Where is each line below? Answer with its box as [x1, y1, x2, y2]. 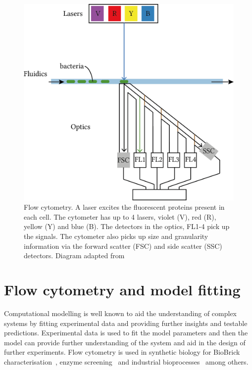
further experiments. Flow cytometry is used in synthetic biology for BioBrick [4, 347, 240, 357]
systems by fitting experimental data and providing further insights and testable [4, 318, 248, 328]
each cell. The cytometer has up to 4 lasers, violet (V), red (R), [24, 211, 216, 222]
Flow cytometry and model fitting [4, 279, 241, 300]
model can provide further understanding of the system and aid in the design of [4, 337, 246, 347]
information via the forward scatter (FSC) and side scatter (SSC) [24, 240, 222, 251]
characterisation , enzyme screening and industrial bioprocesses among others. [4, 356, 249, 367]
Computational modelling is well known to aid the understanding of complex [4, 308, 237, 318]
